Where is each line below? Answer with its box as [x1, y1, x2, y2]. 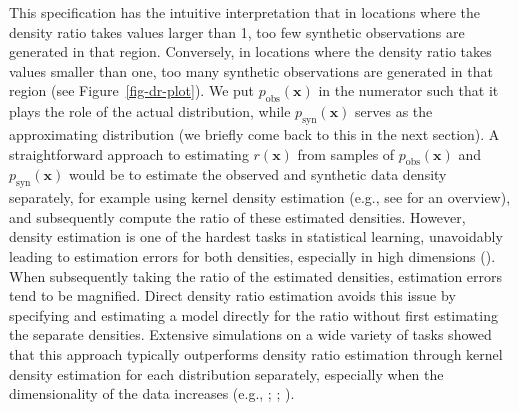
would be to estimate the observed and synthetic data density [68, 164, 447, 185]
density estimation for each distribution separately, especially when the [9, 363, 444, 384]
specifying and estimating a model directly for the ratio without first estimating [9, 304, 498, 325]
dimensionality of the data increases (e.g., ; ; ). [9, 383, 295, 404]
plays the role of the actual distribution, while [9, 101, 291, 122]
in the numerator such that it [318, 80, 499, 101]
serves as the [355, 101, 433, 122]
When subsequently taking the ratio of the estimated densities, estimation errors [9, 265, 503, 286]
